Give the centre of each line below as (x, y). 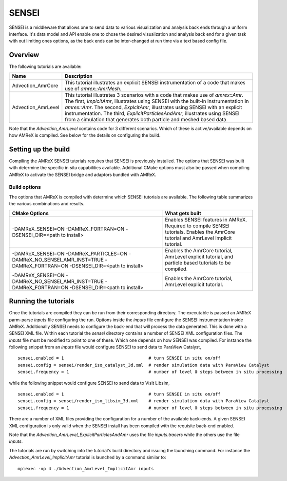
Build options (25, 187)
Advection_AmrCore (35, 86)
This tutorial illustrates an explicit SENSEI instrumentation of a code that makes (155, 82)
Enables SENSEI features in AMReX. (206, 219)
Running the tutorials (42, 301)
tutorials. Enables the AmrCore (200, 232)
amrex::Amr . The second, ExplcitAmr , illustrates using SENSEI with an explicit (153, 107)
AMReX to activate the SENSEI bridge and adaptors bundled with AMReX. (83, 175)
